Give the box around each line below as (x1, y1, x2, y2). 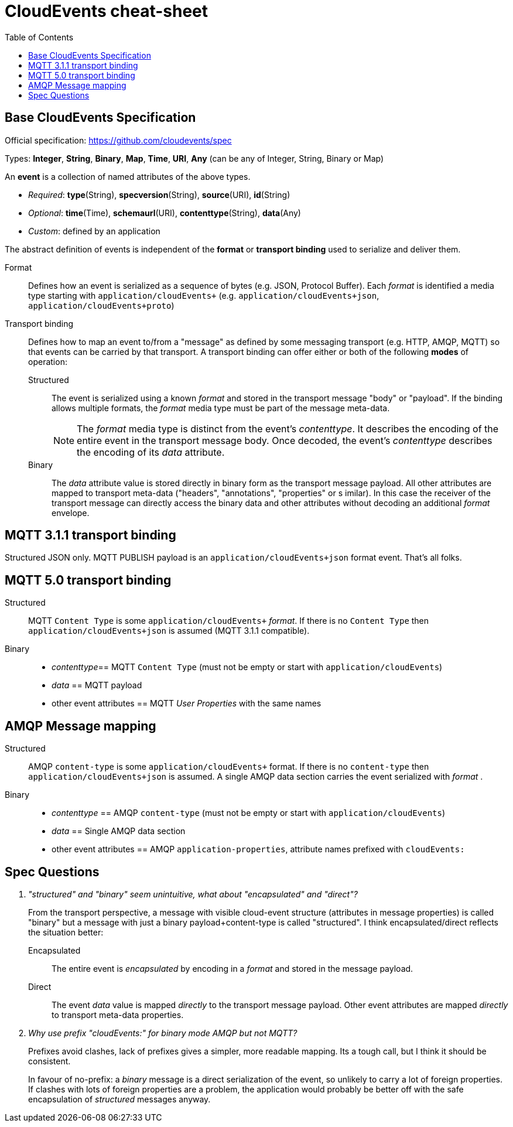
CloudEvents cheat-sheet (5, 1, 208, 21)
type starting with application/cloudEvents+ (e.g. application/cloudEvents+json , (28, 290, 379, 300)
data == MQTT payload (52, 680, 142, 691)
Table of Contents (5, 32, 74, 42)
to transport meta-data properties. (52, 1009, 184, 1020)
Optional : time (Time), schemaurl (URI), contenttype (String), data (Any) (28, 207, 301, 218)
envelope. (52, 507, 90, 518)
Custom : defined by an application (28, 226, 160, 236)
